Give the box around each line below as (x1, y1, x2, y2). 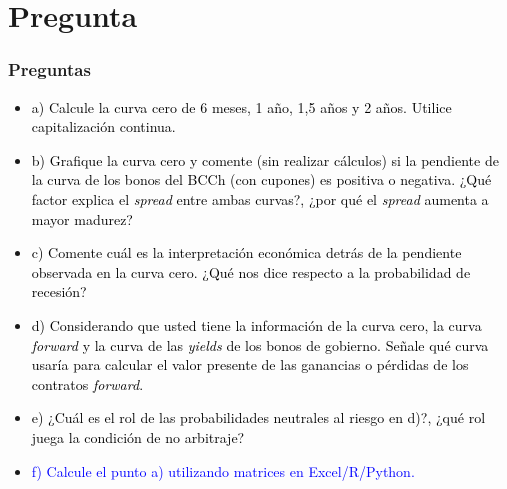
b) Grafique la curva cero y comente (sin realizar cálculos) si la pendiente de (31, 149, 499, 170)
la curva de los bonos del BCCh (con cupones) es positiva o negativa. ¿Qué (31, 169, 492, 190)
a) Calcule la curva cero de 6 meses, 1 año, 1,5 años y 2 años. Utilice (31, 96, 452, 117)
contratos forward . (31, 373, 144, 394)
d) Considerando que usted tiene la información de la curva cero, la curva (31, 314, 482, 335)
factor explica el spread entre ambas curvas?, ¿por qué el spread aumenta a (31, 188, 489, 209)
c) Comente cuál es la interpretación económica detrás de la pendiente (31, 242, 462, 263)
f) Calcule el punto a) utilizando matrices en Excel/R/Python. (31, 460, 415, 481)
